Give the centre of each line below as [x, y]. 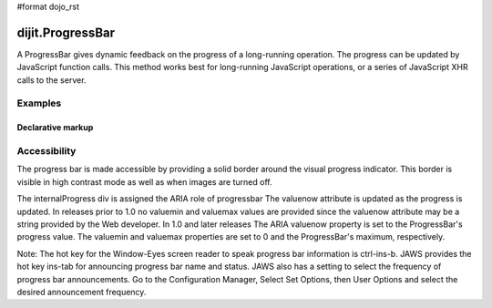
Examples [39, 103]
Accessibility [46, 151]
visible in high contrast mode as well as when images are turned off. [144, 181]
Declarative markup [55, 128]
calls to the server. [51, 80]
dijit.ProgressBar [66, 32]
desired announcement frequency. [82, 292]
